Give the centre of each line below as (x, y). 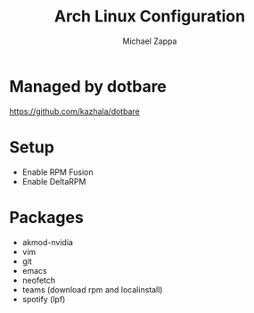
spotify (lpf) (44, 299)
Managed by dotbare (88, 86)
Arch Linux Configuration (150, 16)
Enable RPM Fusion (57, 172)
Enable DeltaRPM (54, 181)
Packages (47, 217)
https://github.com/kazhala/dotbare (74, 111)
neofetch (39, 280)
